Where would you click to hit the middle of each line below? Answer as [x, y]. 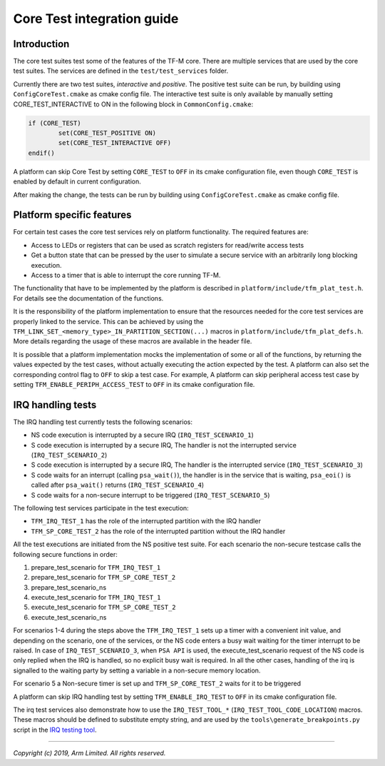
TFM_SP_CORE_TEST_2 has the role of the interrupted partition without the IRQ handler [158, 531]
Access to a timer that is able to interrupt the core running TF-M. [126, 276]
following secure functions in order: [65, 554]
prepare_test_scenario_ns [69, 587]
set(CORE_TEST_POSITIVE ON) [107, 133]
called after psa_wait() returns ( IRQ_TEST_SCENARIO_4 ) [118, 485]
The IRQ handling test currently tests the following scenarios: [103, 422]
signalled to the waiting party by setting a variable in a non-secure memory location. [137, 670]
